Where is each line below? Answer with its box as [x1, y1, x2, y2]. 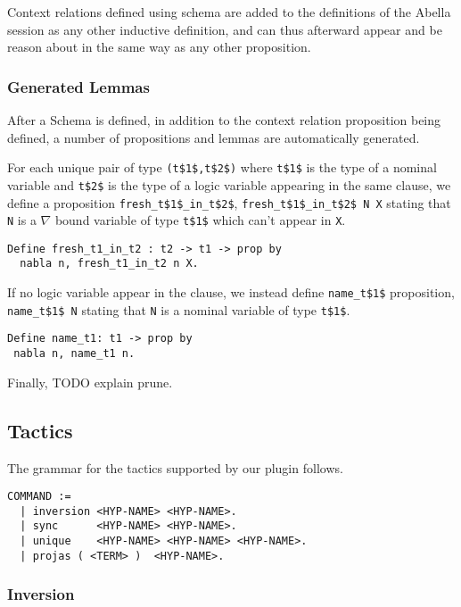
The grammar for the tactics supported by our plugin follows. [7, 458, 343, 477]
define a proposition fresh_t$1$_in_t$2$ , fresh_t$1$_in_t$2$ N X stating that [7, 193, 451, 212]
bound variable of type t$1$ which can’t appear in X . [54, 211, 346, 229]
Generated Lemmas [7, 75, 150, 97]
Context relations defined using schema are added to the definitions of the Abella [7, 3, 451, 21]
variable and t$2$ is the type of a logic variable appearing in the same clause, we [7, 175, 451, 194]
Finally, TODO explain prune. [7, 372, 173, 391]
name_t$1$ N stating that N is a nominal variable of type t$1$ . [7, 300, 350, 319]
